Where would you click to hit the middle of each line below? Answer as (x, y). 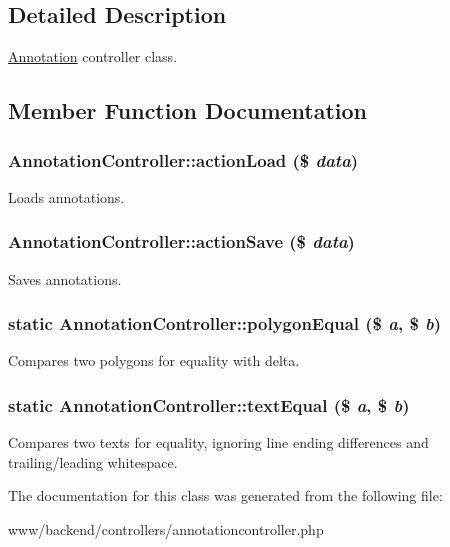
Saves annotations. (65, 278)
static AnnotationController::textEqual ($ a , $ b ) (209, 404)
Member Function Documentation (188, 110)
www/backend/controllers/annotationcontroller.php (166, 529)
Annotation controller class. (93, 56)
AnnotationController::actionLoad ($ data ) (183, 159)
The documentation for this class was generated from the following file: (225, 495)
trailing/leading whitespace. (93, 461)
